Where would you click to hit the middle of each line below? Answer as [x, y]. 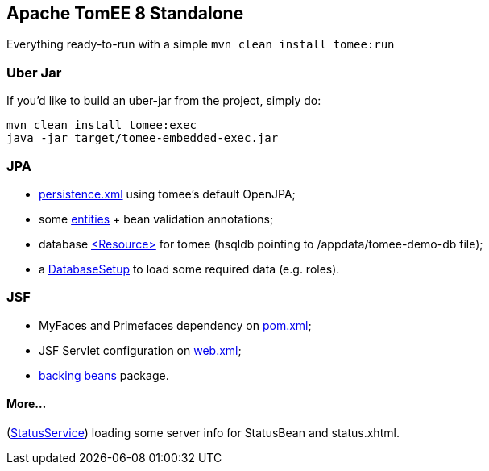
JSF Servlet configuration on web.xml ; [140, 350]
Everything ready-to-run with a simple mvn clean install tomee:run [201, 44]
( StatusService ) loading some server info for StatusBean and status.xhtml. [203, 432]
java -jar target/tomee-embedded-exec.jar [143, 138]
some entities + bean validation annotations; [156, 219]
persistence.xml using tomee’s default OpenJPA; [167, 194]
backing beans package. [104, 375]
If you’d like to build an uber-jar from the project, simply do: [164, 101]
